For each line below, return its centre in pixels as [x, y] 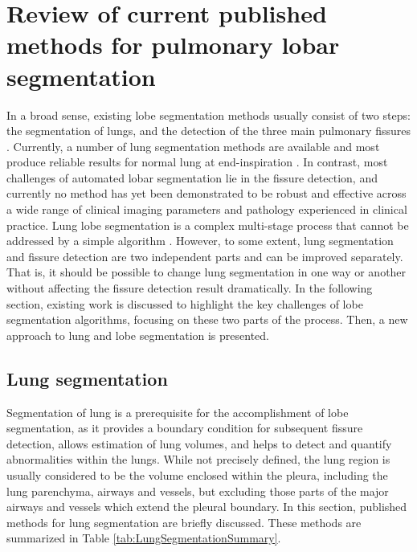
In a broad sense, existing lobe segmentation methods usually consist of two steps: [208, 114]
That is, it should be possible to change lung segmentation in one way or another [206, 272]
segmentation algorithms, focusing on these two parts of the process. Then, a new [207, 319]
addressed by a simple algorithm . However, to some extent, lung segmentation [200, 241]
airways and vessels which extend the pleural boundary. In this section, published [207, 507]
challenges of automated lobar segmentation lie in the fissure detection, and [192, 177]
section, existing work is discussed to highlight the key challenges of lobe [185, 303]
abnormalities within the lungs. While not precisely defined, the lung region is [198, 459]
